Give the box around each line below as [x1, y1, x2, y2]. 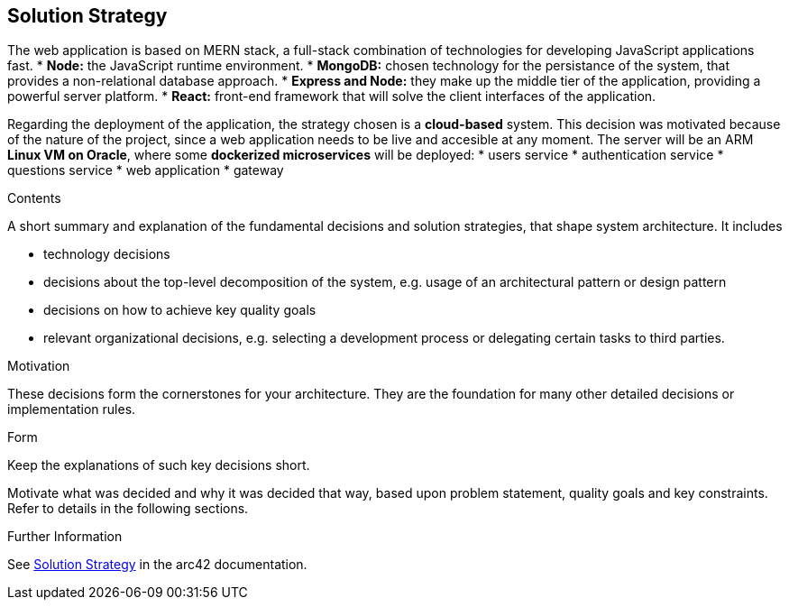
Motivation [7, 358, 70, 374]
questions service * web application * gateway [7, 162, 284, 179]
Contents [7, 190, 61, 207]
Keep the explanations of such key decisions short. [7, 457, 310, 474]
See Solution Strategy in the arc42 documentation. [7, 556, 307, 573]
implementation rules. [7, 401, 136, 418]
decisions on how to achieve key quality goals [43, 302, 317, 318]
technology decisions [43, 246, 170, 262]
